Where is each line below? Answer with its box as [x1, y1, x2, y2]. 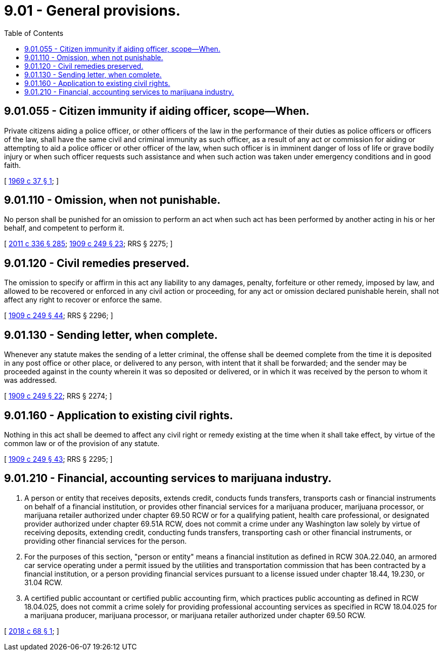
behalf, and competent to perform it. [4, 224, 124, 233]
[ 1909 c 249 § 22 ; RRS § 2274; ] [4, 391, 112, 401]
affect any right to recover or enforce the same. [4, 295, 162, 304]
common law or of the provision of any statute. [4, 439, 160, 448]
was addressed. [4, 376, 57, 385]
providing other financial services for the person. [24, 536, 187, 545]
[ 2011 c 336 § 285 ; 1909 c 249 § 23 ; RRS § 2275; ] [4, 239, 173, 248]
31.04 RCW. [24, 578, 63, 587]
